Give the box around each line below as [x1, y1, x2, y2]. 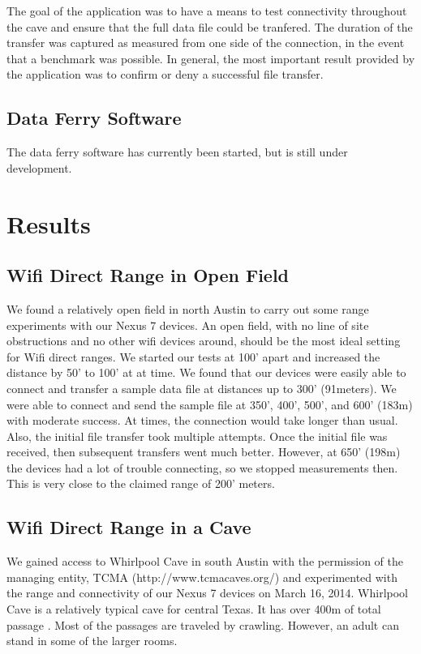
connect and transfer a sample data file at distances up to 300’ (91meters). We [6, 379, 397, 396]
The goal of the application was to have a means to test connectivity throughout [6, 2, 407, 19]
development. [6, 159, 72, 176]
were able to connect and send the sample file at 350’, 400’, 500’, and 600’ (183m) [6, 395, 413, 412]
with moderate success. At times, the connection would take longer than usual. [6, 412, 398, 429]
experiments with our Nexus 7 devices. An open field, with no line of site [6, 316, 369, 333]
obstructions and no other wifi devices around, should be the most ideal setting [6, 332, 401, 349]
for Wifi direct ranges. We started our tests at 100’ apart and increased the [6, 348, 380, 365]
